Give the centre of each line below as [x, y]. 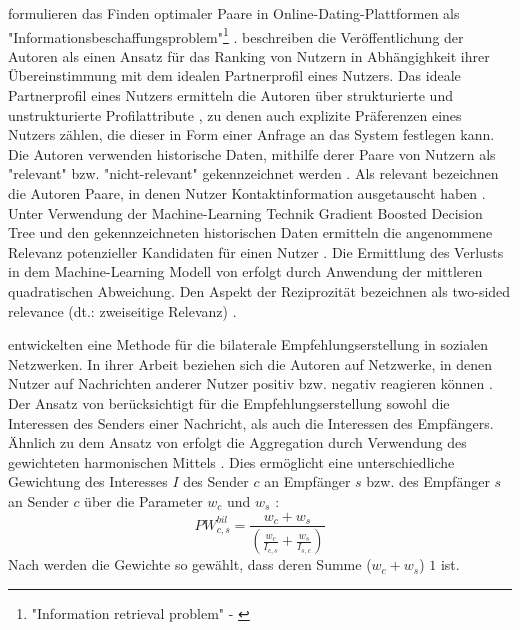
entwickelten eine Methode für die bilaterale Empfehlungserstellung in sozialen [248, 344]
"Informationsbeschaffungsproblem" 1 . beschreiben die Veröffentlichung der [236, 35]
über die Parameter [143, 500]
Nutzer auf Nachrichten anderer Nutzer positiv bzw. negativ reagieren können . [250, 383]
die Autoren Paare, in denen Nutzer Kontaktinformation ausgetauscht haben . [247, 193]
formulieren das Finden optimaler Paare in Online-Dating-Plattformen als [234, 13]
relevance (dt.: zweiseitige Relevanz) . [122, 310]
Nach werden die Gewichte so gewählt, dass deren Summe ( [190, 564]
